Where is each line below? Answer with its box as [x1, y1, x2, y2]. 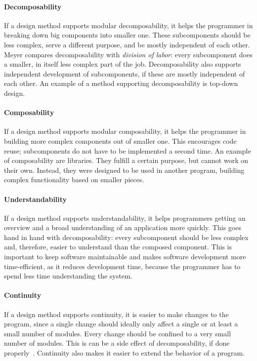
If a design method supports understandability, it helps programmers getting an [4, 212, 246, 223]
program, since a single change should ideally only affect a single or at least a [4, 319, 238, 329]
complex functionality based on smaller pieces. [4, 174, 144, 185]
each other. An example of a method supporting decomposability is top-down [4, 78, 238, 88]
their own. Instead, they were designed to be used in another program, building [4, 164, 245, 175]
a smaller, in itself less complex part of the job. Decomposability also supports [4, 59, 241, 69]
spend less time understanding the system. [4, 271, 132, 281]
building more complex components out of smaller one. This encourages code [4, 135, 237, 146]
